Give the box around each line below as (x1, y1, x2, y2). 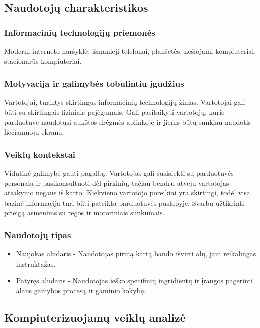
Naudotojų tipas (4, 228, 71, 241)
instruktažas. (16, 258, 56, 269)
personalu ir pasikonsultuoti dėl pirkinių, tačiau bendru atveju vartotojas (4, 177, 229, 188)
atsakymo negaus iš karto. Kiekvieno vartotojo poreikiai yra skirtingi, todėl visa (4, 187, 250, 198)
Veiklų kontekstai (4, 148, 76, 160)
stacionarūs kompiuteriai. (4, 55, 82, 66)
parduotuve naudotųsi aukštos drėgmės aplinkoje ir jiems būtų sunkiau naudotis (4, 116, 251, 127)
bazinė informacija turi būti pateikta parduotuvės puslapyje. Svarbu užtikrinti (4, 197, 244, 208)
